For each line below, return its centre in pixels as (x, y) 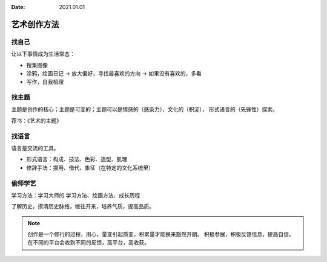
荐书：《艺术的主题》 (36, 120)
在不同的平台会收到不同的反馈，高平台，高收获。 (88, 243)
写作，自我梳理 (45, 82)
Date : (18, 7)
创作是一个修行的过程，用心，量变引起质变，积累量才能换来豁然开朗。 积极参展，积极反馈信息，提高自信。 (161, 234)
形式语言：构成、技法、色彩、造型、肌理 (77, 159)
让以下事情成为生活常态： (43, 54)
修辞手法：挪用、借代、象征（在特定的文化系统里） (90, 168)
